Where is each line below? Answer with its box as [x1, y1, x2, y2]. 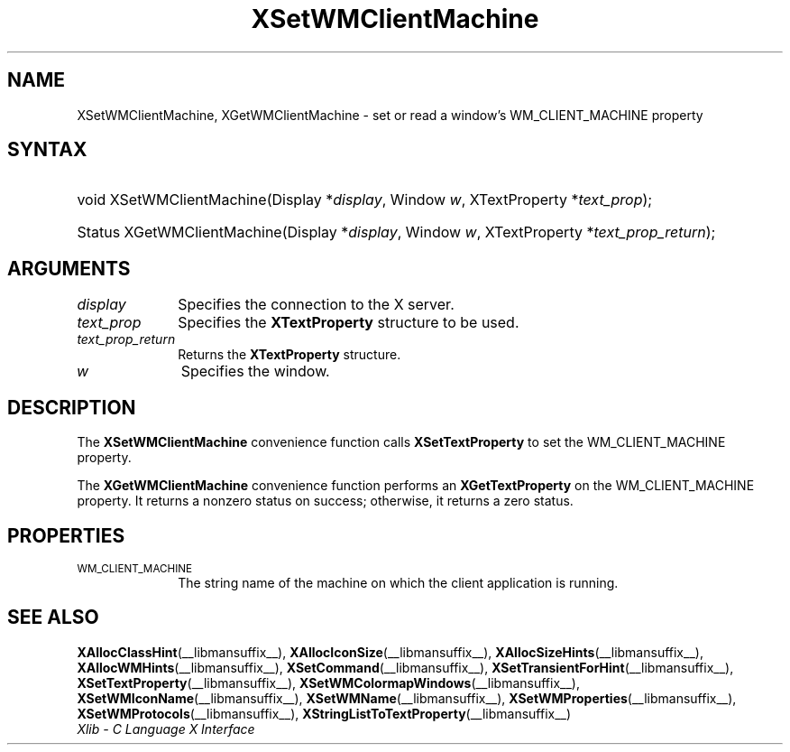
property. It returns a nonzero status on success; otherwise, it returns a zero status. [77, 493, 574, 509]
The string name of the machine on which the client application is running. [178, 574, 619, 590]
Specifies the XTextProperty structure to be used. [178, 313, 519, 332]
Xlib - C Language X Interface [77, 720, 255, 737]
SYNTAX [7, 138, 87, 162]
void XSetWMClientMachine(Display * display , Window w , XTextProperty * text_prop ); [77, 190, 653, 209]
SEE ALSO [7, 606, 99, 629]
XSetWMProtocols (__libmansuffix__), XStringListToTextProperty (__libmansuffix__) [77, 705, 572, 721]
